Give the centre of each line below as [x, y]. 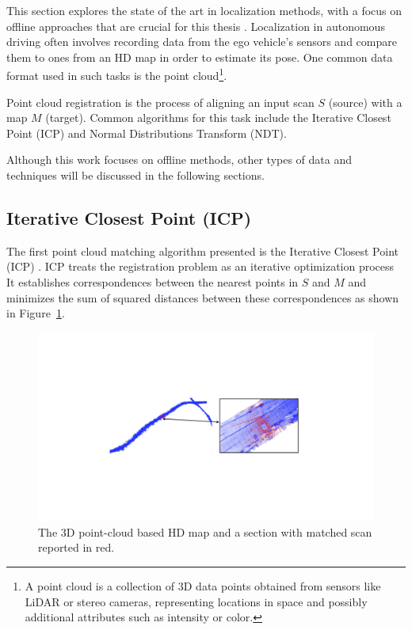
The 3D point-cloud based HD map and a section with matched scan [205, 531]
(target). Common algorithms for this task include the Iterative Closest [218, 118]
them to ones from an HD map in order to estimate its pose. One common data [200, 57]
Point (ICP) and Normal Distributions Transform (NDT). [147, 133]
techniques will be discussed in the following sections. [135, 175]
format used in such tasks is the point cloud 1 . [117, 74]
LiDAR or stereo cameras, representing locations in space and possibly [196, 601]
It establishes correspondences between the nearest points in [153, 281]
